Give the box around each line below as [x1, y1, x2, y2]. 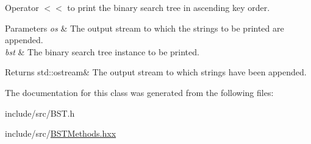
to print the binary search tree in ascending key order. [67, 1, 270, 13]
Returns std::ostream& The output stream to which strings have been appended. [5, 66, 307, 78]
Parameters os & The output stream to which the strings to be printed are [5, 21, 284, 34]
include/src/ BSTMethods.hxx [5, 127, 116, 140]
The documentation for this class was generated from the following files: [5, 86, 274, 98]
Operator [5, 1, 39, 13]
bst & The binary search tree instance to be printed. [5, 45, 199, 58]
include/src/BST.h [5, 106, 75, 119]
